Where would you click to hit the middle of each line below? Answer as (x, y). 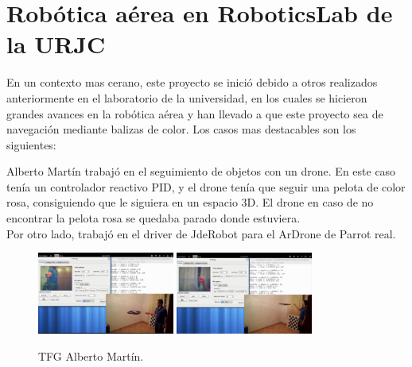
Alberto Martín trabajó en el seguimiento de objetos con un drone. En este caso (201, 171)
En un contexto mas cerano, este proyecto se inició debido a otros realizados (192, 82)
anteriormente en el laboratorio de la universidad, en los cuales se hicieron (187, 97)
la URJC (56, 44)
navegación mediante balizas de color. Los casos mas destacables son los (181, 129)
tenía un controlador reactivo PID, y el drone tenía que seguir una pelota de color (206, 186)
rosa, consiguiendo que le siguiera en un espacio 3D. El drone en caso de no (190, 202)
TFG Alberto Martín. (91, 355)
